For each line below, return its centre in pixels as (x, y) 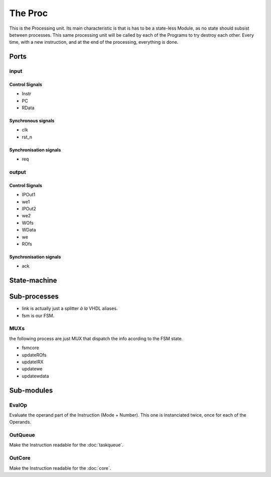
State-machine (33, 281)
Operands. (20, 422)
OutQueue (22, 435)
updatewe (32, 369)
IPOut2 (29, 208)
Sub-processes (34, 297)
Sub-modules (31, 390)
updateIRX (33, 362)
